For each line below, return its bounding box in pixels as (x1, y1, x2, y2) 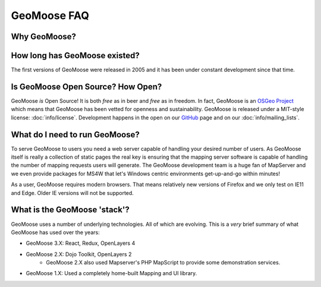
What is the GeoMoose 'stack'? (11, 205, 130, 215)
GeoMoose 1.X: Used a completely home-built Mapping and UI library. (26, 270, 197, 277)
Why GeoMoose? (11, 31, 77, 42)
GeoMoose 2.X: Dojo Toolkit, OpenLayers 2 (26, 250, 132, 258)
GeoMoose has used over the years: (11, 229, 100, 236)
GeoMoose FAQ (11, 9, 89, 22)
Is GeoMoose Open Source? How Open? (11, 81, 162, 92)
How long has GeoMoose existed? (11, 51, 140, 61)
